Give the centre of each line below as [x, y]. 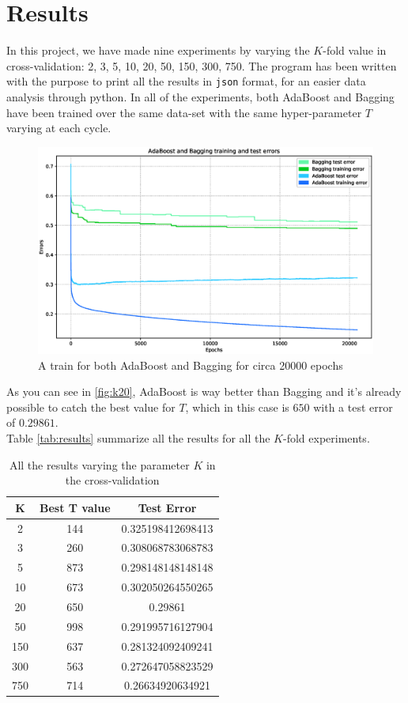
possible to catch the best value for [91, 407]
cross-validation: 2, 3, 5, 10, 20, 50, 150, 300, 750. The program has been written [202, 65]
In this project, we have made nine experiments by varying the [158, 50]
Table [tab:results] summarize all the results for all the [138, 437]
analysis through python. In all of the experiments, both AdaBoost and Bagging [200, 96]
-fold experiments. [326, 437]
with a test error [353, 407]
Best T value [75, 507]
